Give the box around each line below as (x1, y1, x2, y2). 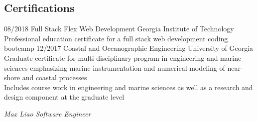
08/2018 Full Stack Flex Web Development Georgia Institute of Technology (4, 23, 234, 34)
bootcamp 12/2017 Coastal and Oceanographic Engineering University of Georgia (4, 43, 254, 53)
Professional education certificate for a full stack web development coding (4, 33, 228, 43)
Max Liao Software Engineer (4, 108, 91, 119)
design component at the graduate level (4, 92, 125, 102)
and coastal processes (22, 72, 87, 83)
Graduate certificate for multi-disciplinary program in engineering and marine (4, 52, 242, 63)
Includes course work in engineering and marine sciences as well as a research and (4, 82, 253, 92)
